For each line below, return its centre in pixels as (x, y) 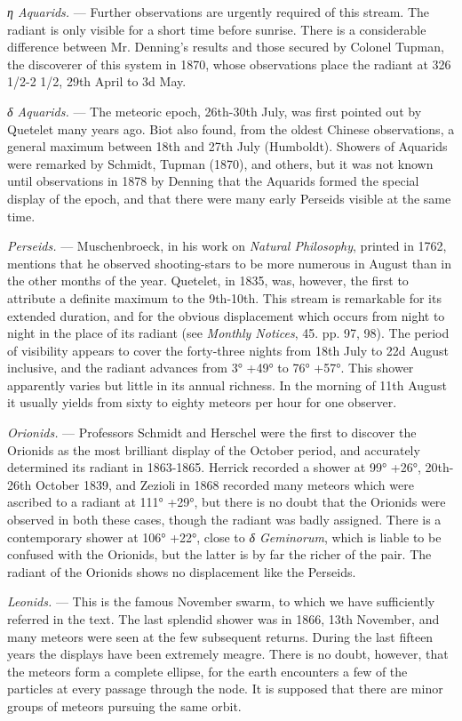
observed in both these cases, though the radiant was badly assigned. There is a (224, 520)
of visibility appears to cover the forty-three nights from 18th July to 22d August (228, 350)
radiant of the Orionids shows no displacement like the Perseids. (182, 571)
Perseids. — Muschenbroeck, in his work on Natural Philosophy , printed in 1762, (227, 246)
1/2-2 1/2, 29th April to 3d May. (97, 81)
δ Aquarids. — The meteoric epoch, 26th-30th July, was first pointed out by (215, 111)
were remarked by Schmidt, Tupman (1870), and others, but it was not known (220, 163)
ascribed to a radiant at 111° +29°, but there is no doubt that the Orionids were (227, 502)
